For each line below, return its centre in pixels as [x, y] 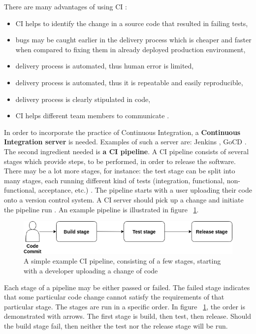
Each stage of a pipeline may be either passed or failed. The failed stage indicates [127, 287]
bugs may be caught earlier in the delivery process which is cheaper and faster [133, 40]
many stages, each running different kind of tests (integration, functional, [114, 180]
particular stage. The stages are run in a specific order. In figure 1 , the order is [125, 306]
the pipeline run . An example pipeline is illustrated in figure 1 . [101, 209]
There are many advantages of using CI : [65, 6]
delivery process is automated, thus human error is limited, [105, 66]
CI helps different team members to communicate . [92, 116]
